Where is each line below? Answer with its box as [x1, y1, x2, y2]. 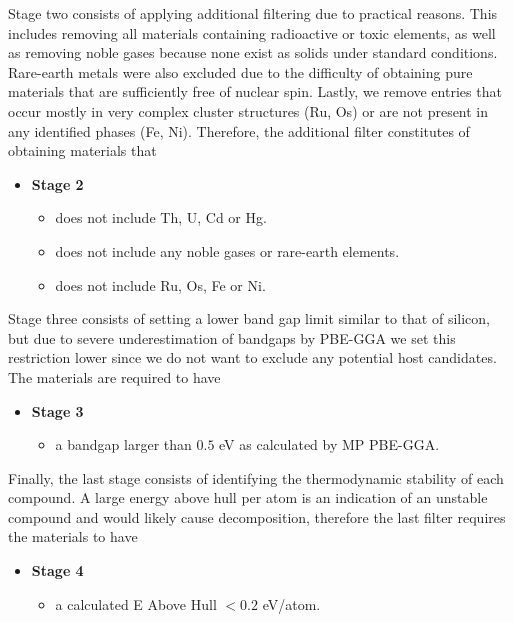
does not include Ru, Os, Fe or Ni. [55, 274, 266, 295]
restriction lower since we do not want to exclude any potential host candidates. [8, 347, 497, 368]
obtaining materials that [8, 140, 157, 161]
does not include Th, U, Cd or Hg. [55, 207, 267, 228]
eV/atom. [262, 593, 321, 614]
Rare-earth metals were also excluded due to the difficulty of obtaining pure [8, 61, 473, 82]
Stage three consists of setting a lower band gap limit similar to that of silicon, [8, 308, 491, 329]
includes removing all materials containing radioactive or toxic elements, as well [8, 22, 496, 43]
